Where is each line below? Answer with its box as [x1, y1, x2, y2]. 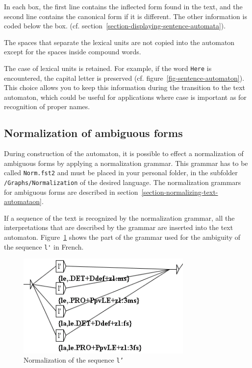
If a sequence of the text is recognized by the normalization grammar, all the [4, 212, 235, 223]
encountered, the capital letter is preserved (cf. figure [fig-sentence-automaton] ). [4, 72, 245, 83]
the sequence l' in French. [4, 241, 84, 252]
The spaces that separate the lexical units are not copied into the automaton [4, 37, 235, 47]
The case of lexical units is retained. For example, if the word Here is [4, 63, 212, 73]
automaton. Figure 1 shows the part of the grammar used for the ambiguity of [4, 232, 241, 242]
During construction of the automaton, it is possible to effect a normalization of [4, 148, 244, 159]
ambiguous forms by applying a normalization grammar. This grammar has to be [4, 158, 248, 168]
